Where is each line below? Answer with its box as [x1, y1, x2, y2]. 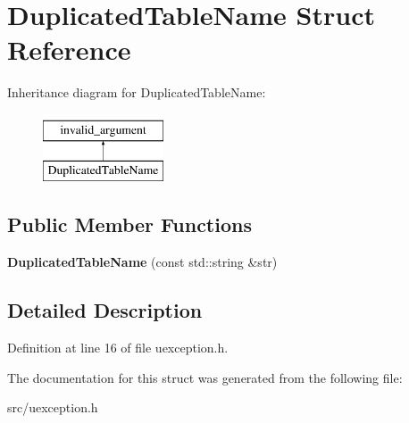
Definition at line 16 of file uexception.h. [7, 338, 229, 357]
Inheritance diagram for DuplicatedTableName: [7, 83, 266, 102]
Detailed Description [7, 296, 203, 324]
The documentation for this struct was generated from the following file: [7, 368, 403, 386]
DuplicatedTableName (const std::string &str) [7, 253, 278, 271]
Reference [7, 31, 131, 68]
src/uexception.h [7, 398, 98, 417]
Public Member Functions [7, 211, 252, 238]
